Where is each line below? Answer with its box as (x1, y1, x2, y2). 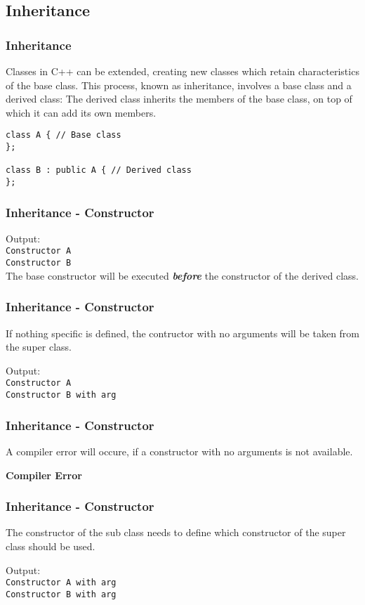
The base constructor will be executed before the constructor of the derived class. (6, 268, 359, 282)
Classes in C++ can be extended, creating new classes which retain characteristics (6, 64, 359, 78)
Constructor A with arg (6, 578, 117, 588)
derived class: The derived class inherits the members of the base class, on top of (6, 91, 352, 106)
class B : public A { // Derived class (6, 165, 192, 176)
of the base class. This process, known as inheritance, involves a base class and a (6, 77, 352, 92)
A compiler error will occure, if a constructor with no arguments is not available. (6, 443, 353, 458)
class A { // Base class (6, 130, 121, 141)
